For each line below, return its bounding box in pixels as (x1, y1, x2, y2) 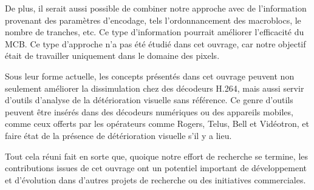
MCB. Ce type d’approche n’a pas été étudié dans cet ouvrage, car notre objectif (5, 37, 306, 50)
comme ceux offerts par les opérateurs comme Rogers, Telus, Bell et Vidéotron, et (5, 117, 310, 130)
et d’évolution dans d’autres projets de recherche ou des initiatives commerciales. (5, 173, 306, 186)
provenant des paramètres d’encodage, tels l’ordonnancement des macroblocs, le (5, 13, 301, 26)
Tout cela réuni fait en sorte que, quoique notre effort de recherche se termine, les (5, 149, 308, 162)
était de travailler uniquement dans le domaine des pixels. (5, 49, 220, 62)
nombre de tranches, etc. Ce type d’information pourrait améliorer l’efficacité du (5, 25, 304, 38)
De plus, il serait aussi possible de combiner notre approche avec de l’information (5, 2, 307, 14)
